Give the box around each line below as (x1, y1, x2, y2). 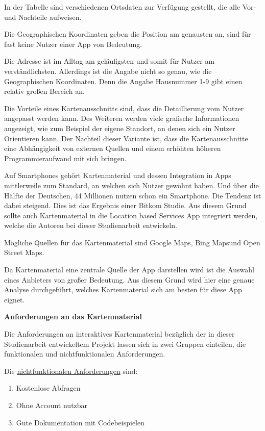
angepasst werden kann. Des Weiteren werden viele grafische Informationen (4, 113, 239, 123)
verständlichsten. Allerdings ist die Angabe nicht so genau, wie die (4, 65, 212, 76)
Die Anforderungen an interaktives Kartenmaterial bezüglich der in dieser (4, 328, 235, 339)
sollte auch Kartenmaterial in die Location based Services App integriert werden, (4, 210, 258, 220)
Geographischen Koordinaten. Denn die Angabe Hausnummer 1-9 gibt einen (4, 75, 243, 86)
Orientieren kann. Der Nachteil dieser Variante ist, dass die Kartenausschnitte (4, 133, 248, 143)
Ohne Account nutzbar (16, 400, 88, 410)
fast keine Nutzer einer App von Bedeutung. (4, 38, 142, 49)
